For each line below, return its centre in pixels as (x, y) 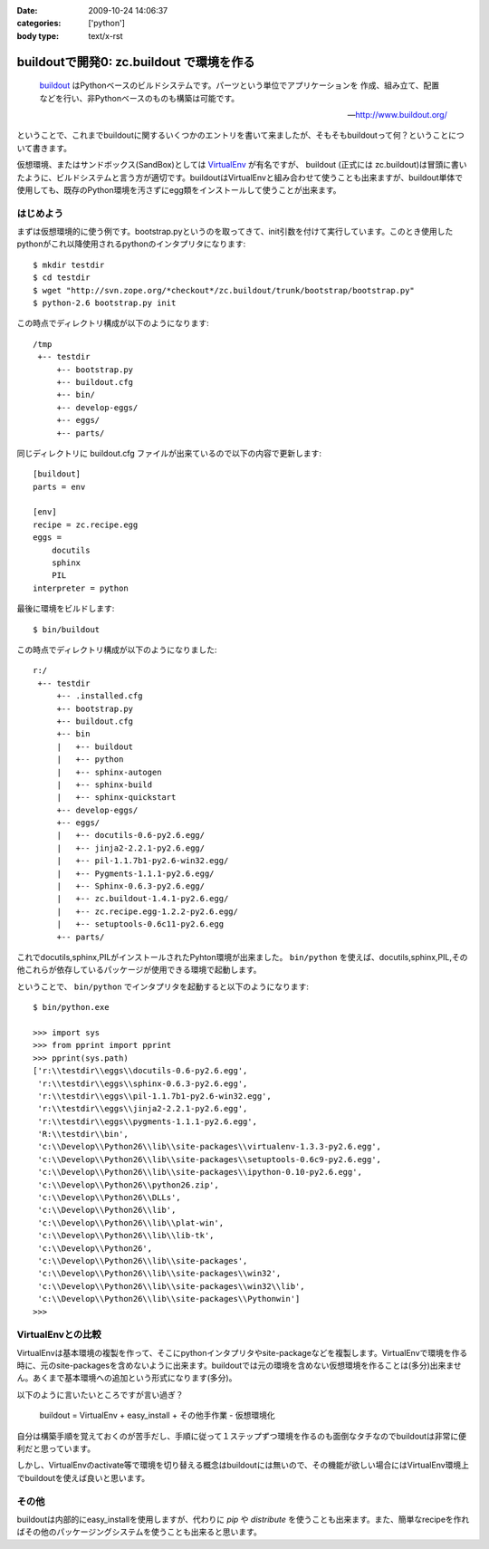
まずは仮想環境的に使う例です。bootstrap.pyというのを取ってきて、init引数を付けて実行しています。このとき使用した (235, 232)
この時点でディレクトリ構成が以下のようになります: (113, 323)
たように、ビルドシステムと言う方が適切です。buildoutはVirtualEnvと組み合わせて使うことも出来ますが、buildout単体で (240, 178)
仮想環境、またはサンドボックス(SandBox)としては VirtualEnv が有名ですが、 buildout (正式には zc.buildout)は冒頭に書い (242, 165)
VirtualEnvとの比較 (59, 1334)
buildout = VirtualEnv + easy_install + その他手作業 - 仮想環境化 (157, 1415)
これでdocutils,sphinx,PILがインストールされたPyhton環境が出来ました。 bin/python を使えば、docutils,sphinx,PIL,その (242, 957)
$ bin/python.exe (71, 1007)
